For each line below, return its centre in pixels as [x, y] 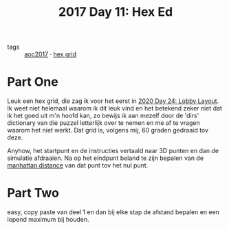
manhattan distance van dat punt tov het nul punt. [78, 165]
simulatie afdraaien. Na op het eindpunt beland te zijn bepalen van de [106, 158]
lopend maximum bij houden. [48, 220]
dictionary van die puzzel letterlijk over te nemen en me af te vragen [104, 123]
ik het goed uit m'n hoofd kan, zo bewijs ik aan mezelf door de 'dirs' [103, 116]
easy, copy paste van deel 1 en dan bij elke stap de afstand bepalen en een [113, 212]
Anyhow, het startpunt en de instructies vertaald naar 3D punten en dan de [113, 151]
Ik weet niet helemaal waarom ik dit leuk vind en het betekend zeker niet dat [115, 108]
